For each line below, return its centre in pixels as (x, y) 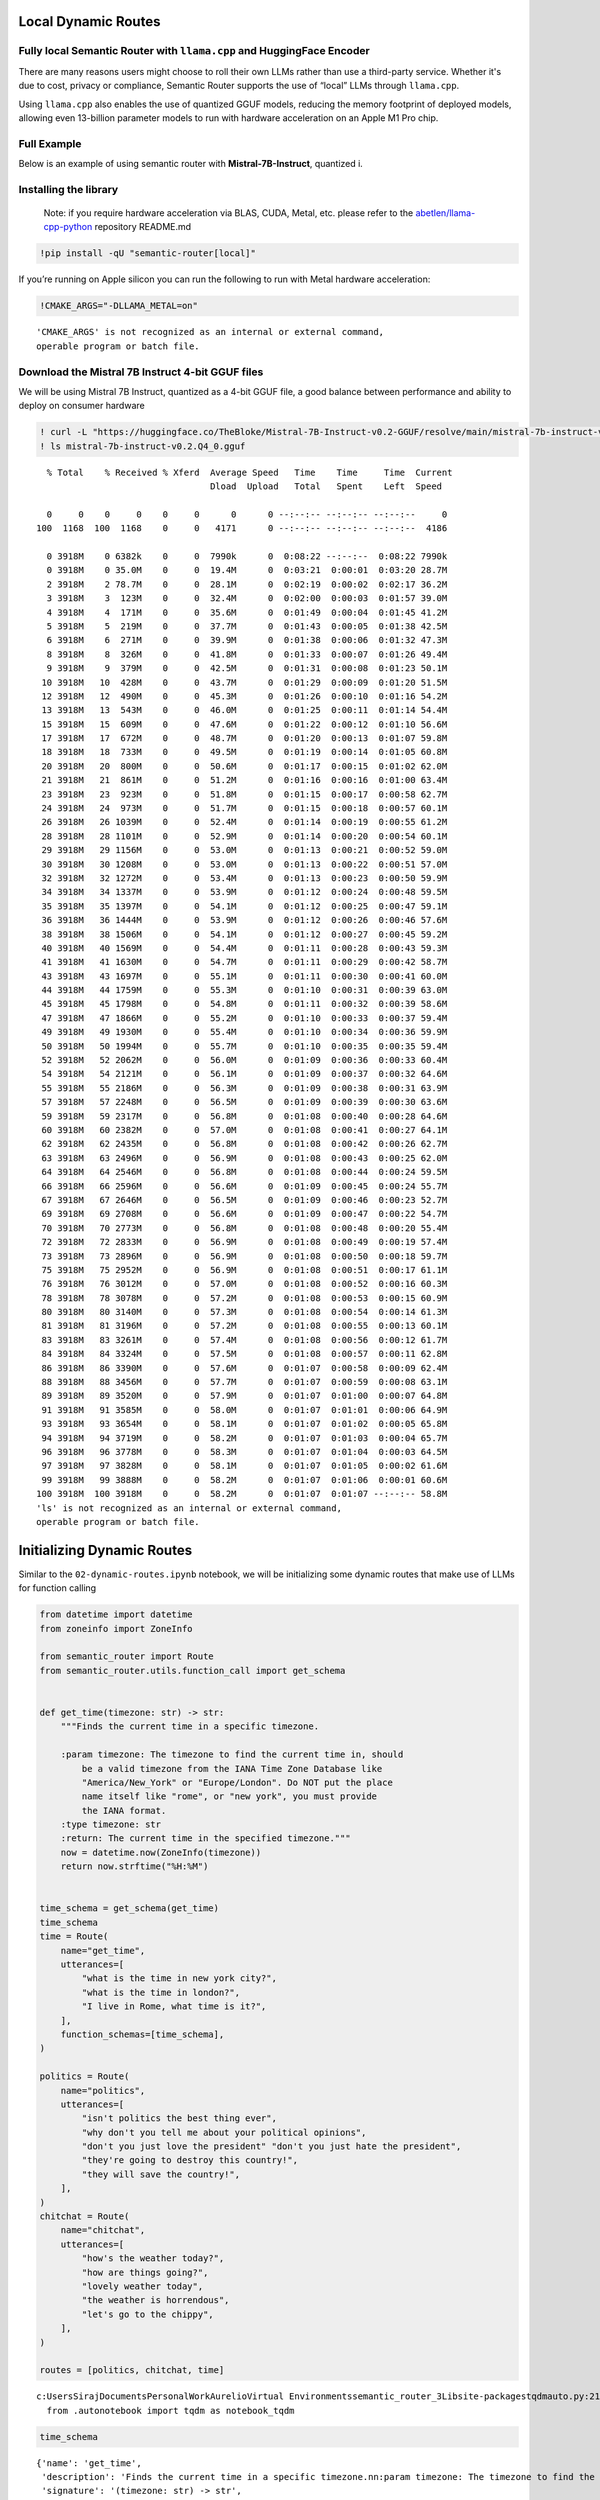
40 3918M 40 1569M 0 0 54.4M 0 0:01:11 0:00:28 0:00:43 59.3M (244, 948)
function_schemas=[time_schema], (142, 2034)
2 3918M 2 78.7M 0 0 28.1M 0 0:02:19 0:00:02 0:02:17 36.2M (247, 584)
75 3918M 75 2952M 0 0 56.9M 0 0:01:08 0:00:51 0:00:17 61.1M (244, 1269)
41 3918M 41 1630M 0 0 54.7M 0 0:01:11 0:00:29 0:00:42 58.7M (244, 962)
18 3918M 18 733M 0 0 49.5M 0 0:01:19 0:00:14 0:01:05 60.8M (244, 752)
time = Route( (74, 1936)
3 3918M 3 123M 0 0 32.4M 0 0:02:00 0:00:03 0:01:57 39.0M (247, 598)
